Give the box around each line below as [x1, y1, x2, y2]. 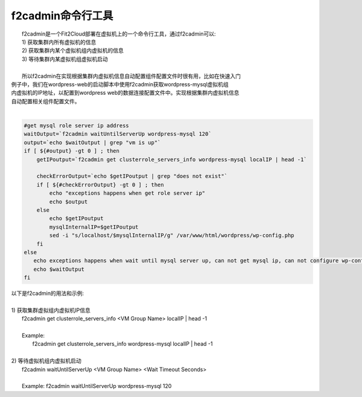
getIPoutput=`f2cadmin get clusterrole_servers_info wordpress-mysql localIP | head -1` [36, 156, 307, 163]
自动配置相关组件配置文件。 [11, 97, 80, 105]
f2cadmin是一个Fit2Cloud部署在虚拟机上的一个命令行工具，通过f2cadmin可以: [22, 30, 217, 37]
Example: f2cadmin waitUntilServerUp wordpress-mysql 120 [22, 383, 172, 390]
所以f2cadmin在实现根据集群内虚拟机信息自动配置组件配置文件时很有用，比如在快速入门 [22, 72, 241, 80]
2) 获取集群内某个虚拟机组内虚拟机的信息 [22, 47, 124, 54]
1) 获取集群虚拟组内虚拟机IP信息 [11, 306, 91, 314]
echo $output [49, 198, 88, 205]
